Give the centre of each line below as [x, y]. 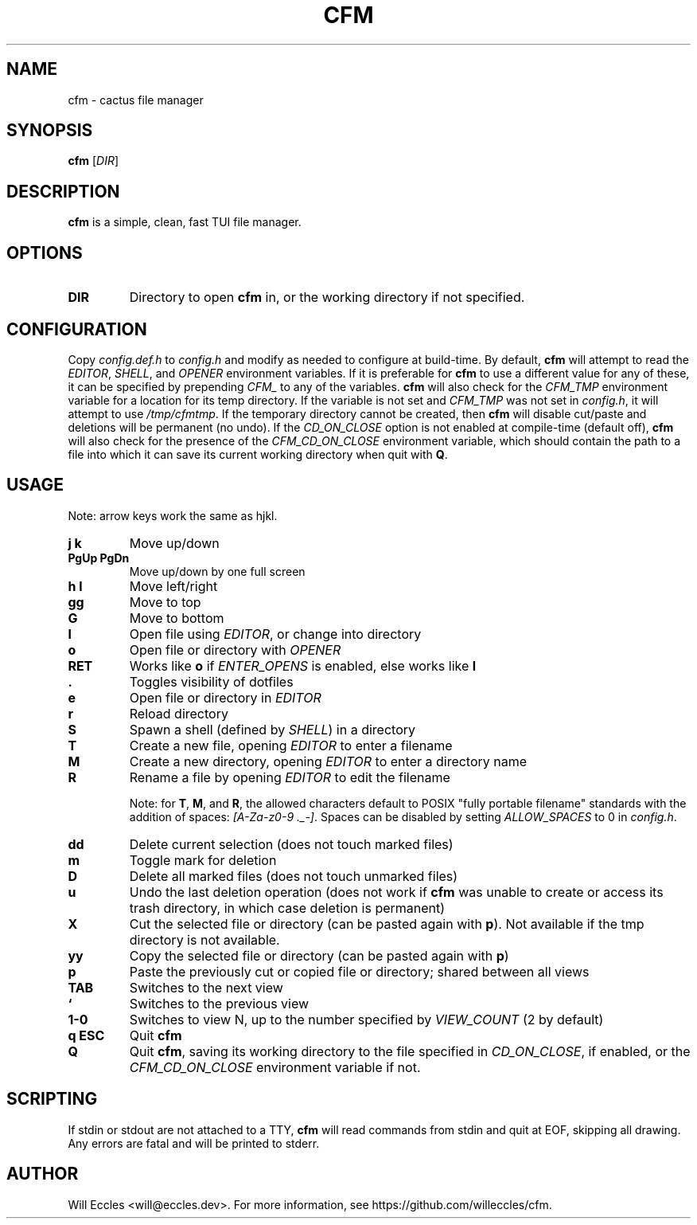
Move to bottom [177, 618]
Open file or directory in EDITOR [225, 697]
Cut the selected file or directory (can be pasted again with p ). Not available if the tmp [387, 924]
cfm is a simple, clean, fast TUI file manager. [185, 222]
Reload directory [179, 713]
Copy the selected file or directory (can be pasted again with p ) [319, 955]
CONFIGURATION [77, 329]
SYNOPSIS [50, 131]
